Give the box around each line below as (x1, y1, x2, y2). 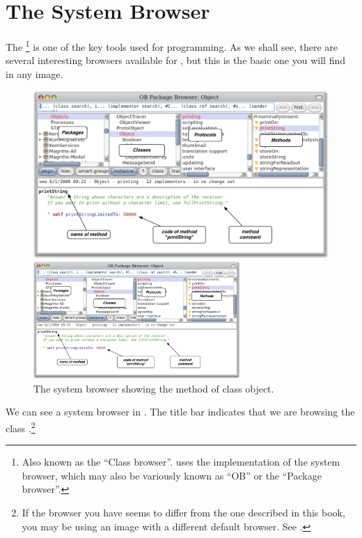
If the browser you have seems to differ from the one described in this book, (22, 505, 345, 519)
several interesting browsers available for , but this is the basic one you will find (6, 53, 345, 68)
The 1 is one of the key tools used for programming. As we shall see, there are (6, 38, 338, 54)
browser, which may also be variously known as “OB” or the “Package (22, 468, 322, 482)
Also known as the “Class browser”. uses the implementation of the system (22, 454, 340, 469)
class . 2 (6, 418, 36, 435)
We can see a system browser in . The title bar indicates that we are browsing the (6, 404, 355, 419)
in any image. (6, 66, 63, 81)
